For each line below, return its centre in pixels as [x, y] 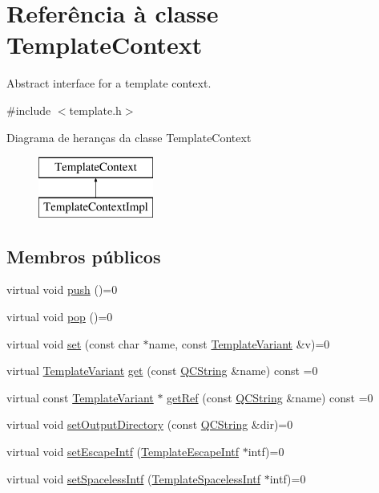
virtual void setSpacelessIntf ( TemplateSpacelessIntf [133, 478]
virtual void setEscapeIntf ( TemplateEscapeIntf [123, 452]
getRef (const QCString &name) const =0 [270, 397]
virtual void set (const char [73, 343]
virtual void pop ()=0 [60, 317]
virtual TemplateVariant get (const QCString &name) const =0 [162, 371]
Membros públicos [84, 256]
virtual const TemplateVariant [80, 397]
